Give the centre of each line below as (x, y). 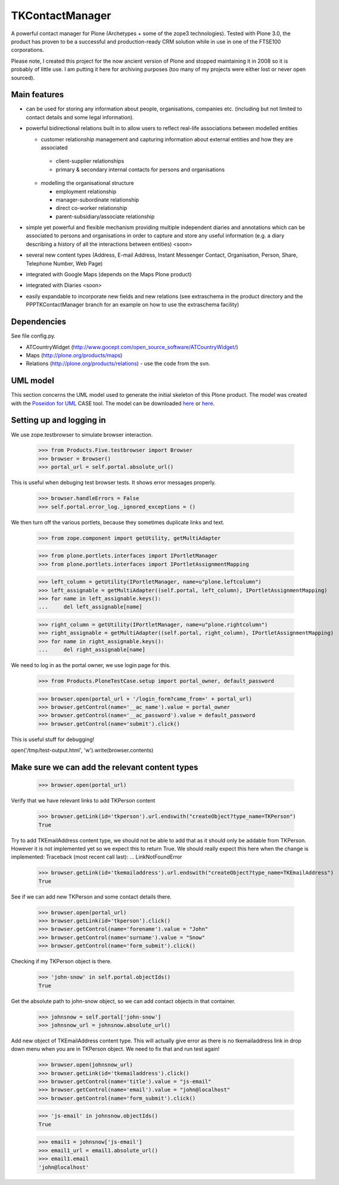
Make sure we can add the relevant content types (105, 767)
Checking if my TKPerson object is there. (61, 961)
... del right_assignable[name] (92, 650)
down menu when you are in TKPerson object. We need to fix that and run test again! (115, 1049)
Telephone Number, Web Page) (64, 263)
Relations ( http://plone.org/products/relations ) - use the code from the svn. (118, 363)
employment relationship (86, 192)
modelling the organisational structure (87, 183)
